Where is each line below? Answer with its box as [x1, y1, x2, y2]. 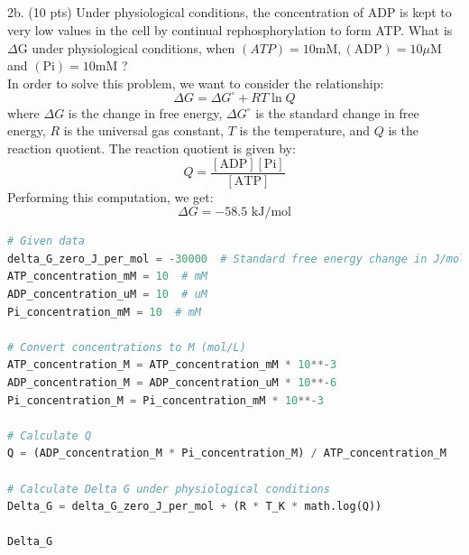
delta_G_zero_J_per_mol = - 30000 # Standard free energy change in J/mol [7, 252, 466, 265]
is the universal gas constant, [63, 121, 225, 140]
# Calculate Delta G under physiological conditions [7, 482, 330, 495]
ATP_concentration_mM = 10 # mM [7, 270, 207, 283]
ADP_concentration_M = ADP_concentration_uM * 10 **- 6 [7, 376, 337, 390]
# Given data [7, 235, 85, 248]
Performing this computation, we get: [7, 187, 214, 206]
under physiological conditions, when [32, 38, 235, 57]
